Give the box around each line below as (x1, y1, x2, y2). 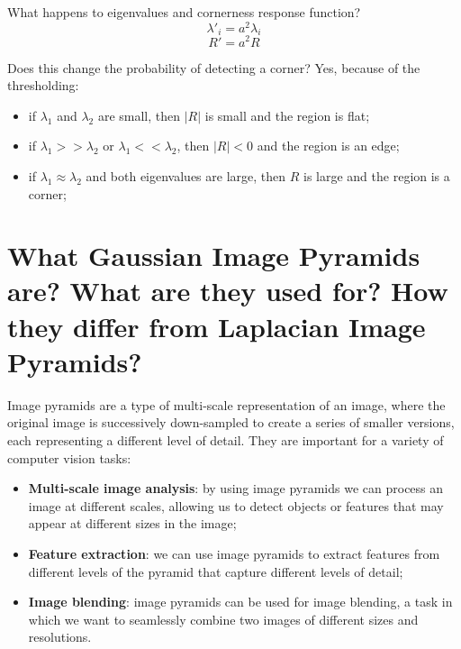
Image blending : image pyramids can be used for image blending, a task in (28, 592, 453, 611)
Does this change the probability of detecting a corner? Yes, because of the (7, 58, 420, 77)
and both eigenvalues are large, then (86, 166, 286, 185)
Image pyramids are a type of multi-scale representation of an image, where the (7, 395, 446, 414)
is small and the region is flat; (204, 105, 370, 124)
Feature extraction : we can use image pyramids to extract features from (28, 544, 440, 562)
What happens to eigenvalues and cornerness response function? (7, 3, 361, 21)
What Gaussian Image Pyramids (7, 237, 420, 274)
